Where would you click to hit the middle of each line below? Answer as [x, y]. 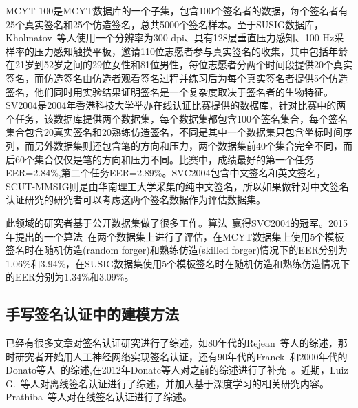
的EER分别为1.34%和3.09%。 [70, 277]
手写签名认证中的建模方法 [92, 314]
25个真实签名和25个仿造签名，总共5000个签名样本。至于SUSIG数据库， [165, 24]
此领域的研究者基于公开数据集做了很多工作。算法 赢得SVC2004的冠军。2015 [177, 222]
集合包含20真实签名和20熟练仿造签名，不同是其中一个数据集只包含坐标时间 [174, 132]
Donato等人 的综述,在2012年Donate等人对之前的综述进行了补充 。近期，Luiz [177, 370]
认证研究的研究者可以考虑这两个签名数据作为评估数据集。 [136, 200]
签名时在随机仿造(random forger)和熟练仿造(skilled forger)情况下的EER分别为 [177, 250]
